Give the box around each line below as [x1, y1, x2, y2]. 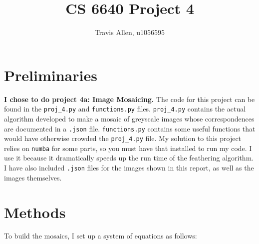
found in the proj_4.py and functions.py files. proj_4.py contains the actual [4, 103, 246, 114]
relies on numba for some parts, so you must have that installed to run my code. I [4, 142, 252, 153]
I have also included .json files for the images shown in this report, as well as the [4, 162, 254, 173]
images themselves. [4, 172, 62, 182]
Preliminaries [4, 64, 97, 85]
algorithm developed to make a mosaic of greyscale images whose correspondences [4, 113, 255, 123]
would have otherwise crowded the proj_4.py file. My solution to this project [4, 133, 242, 143]
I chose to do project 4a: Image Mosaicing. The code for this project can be [4, 93, 255, 104]
